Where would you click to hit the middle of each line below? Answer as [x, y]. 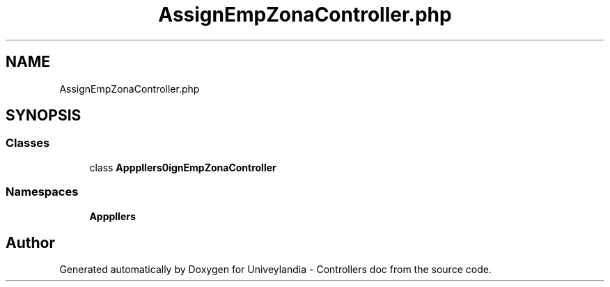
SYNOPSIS [44, 116]
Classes [28, 143]
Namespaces [42, 192]
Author [30, 242]
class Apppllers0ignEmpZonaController [183, 167]
